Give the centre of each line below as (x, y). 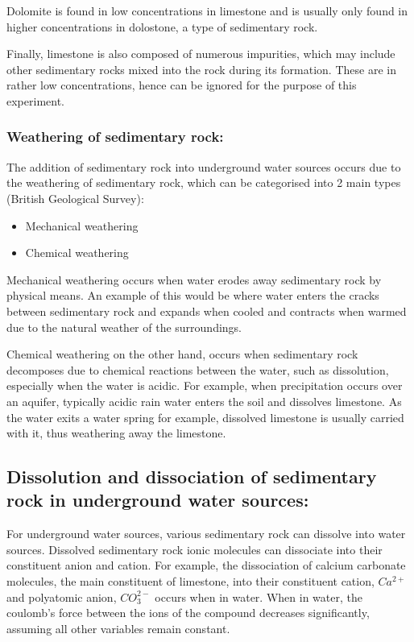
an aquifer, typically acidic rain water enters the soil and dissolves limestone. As (204, 401)
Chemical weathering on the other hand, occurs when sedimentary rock (182, 354)
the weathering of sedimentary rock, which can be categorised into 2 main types (204, 182)
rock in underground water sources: (158, 500)
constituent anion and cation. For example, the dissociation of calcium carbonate (206, 565)
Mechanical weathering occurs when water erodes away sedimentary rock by (194, 279)
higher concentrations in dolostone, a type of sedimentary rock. (162, 26)
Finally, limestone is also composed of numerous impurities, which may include (201, 54)
